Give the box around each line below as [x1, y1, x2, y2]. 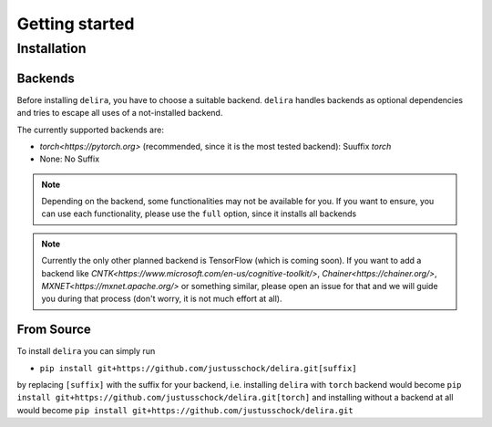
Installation [16, 40, 87, 57]
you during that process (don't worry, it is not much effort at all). [41, 293, 282, 305]
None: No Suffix [39, 153, 100, 164]
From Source [16, 322, 91, 338]
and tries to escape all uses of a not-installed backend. [16, 108, 223, 119]
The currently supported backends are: [16, 124, 164, 135]
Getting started [16, 14, 135, 34]
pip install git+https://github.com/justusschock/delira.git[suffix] [39, 363, 357, 373]
